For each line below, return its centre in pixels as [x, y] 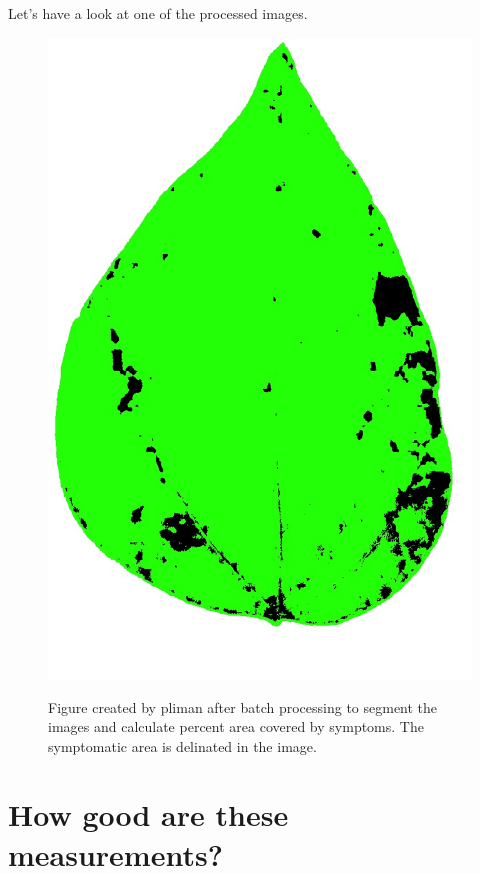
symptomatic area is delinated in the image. [182, 745]
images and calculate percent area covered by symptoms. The [236, 726]
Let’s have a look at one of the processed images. [158, 13]
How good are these [148, 814]
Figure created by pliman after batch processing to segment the [243, 706]
